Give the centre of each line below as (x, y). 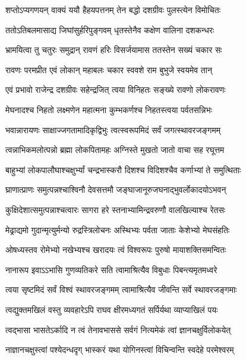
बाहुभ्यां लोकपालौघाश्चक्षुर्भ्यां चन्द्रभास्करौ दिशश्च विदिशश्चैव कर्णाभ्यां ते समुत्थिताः (123, 169)
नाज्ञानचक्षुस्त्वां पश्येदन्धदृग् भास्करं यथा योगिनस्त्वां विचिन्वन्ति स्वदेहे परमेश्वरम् (120, 350)
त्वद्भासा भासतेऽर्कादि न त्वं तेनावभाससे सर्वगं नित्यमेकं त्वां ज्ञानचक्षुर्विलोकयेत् (118, 329)
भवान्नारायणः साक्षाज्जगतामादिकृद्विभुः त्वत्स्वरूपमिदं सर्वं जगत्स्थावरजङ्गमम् (113, 129)
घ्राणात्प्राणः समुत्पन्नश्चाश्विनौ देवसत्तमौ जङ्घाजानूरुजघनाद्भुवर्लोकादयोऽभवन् (116, 190)
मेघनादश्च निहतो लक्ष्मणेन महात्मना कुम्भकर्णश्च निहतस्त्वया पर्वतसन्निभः (109, 109)
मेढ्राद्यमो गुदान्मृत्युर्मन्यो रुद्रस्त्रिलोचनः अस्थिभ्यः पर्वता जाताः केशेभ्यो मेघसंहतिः (118, 229)
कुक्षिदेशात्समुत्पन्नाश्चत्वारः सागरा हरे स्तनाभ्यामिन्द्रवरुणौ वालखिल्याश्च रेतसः (116, 209)
